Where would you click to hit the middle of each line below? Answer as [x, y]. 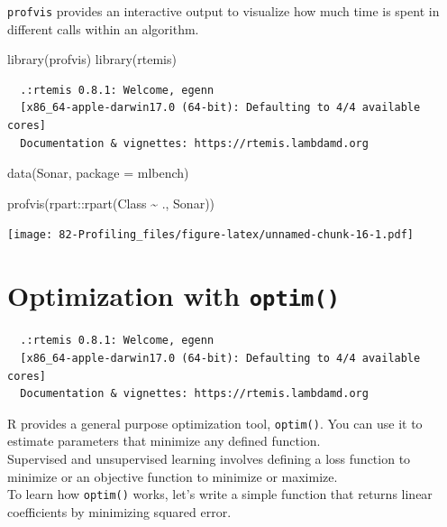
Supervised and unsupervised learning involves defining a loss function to [209, 458]
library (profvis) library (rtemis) [92, 59]
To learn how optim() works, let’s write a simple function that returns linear [220, 494]
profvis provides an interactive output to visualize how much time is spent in [223, 11]
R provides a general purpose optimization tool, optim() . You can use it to [215, 423]
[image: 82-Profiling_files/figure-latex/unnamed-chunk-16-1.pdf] [211, 235]
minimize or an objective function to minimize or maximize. [173, 476]
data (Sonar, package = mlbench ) [98, 173]
